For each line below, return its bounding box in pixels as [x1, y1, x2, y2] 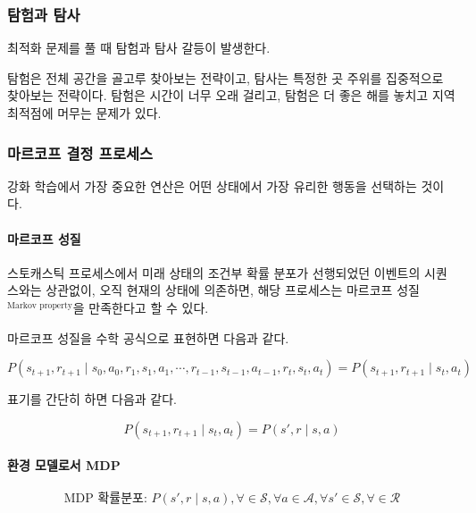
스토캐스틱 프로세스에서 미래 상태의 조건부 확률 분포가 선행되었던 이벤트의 [7, 263, 421, 282]
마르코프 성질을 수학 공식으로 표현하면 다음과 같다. [7, 328, 289, 347]
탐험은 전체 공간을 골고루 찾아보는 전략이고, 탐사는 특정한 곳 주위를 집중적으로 [7, 68, 444, 87]
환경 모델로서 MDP [7, 456, 121, 475]
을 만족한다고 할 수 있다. [72, 298, 209, 316]
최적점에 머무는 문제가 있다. [7, 104, 162, 122]
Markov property [7, 300, 73, 310]
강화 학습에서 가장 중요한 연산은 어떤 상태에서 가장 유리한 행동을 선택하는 [7, 176, 417, 195]
